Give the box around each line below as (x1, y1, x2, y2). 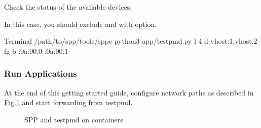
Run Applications (4, 67, 77, 80)
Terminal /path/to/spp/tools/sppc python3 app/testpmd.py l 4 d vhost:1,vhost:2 (4, 36, 257, 46)
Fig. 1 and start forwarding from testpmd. (4, 97, 133, 108)
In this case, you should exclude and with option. (4, 18, 157, 29)
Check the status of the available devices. (4, 2, 132, 12)
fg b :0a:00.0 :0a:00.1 (4, 45, 68, 56)
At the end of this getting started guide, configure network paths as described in (4, 87, 254, 98)
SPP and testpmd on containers (24, 114, 123, 124)
